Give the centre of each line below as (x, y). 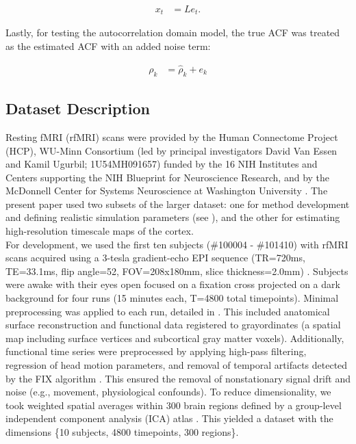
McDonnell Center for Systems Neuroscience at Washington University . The (167, 191)
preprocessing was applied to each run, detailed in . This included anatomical (168, 311)
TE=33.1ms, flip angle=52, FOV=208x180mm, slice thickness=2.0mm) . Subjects (177, 271)
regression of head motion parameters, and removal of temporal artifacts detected (177, 365)
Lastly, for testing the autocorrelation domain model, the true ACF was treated (173, 32)
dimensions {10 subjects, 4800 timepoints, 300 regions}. (122, 431)
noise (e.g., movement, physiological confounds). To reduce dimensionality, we (168, 392)
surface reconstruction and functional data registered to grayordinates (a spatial (173, 325)
